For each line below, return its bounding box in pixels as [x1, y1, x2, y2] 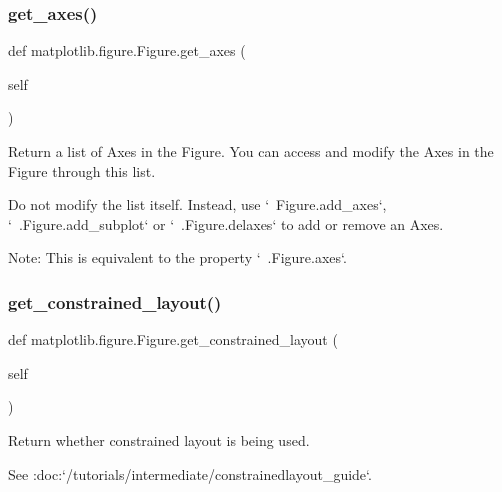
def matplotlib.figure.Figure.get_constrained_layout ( [8, 329, 338, 350]
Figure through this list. [8, 160, 156, 181]
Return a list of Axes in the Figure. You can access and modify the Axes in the [8, 141, 494, 161]
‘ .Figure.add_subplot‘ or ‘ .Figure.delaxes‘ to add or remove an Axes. [8, 213, 444, 234]
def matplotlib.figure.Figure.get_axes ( [8, 40, 246, 61]
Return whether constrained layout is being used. [8, 429, 310, 450]
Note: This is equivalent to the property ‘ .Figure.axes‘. [8, 247, 347, 268]
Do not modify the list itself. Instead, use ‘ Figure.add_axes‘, [8, 194, 387, 215]
